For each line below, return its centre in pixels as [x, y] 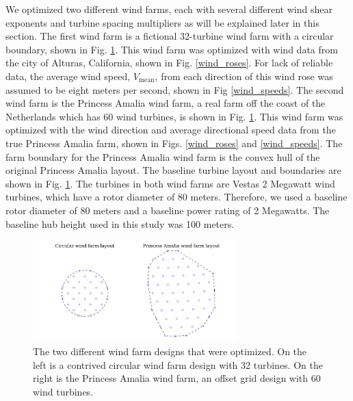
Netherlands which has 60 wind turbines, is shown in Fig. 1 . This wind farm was [174, 116]
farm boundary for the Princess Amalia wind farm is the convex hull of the [163, 156]
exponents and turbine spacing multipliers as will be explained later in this [162, 22]
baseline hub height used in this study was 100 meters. [120, 223]
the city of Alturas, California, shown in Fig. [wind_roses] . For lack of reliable [169, 63]
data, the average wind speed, [68, 76]
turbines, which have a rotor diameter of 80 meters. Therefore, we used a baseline [176, 197]
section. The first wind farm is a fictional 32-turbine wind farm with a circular [170, 36]
